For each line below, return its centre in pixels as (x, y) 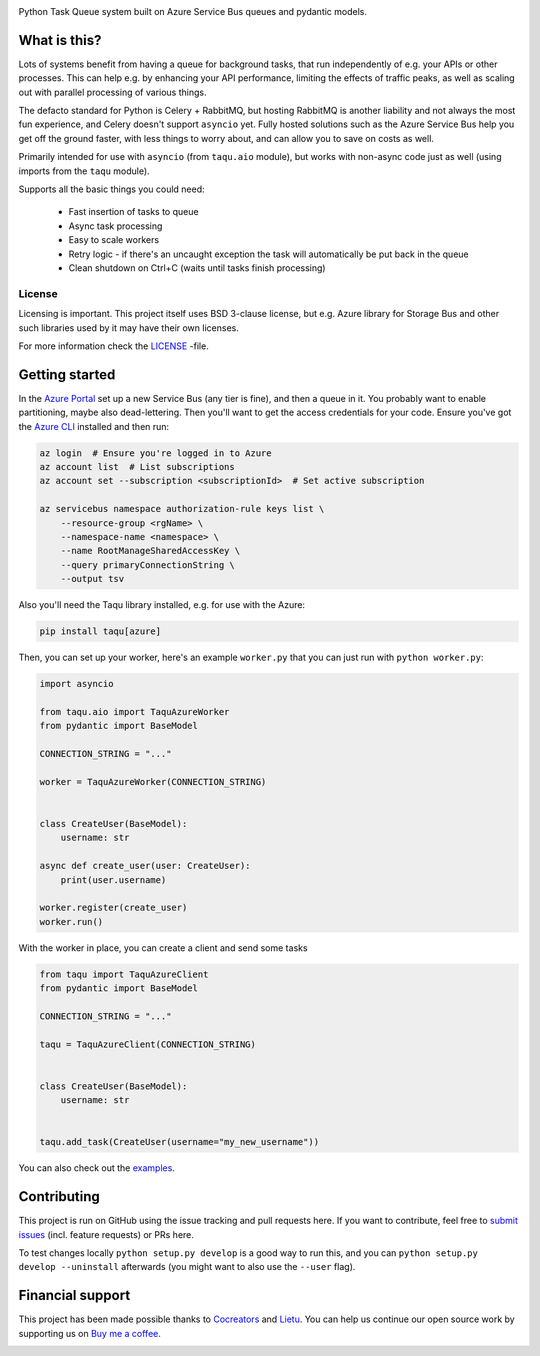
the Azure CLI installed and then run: (94, 426)
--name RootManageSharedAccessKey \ (150, 551)
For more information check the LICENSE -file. (113, 346)
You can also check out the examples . (96, 1168)
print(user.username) (113, 879)
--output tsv (92, 579)
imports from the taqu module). (84, 171)
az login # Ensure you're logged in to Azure (155, 453)
